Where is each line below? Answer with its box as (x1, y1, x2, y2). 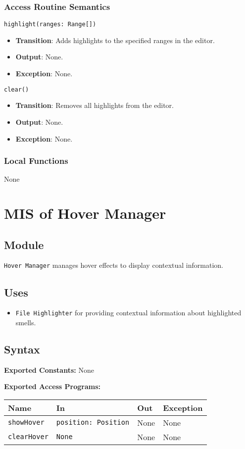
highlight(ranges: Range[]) (4, 21, 97, 28)
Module (4, 237, 44, 252)
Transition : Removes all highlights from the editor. (15, 100, 174, 110)
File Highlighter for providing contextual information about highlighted (15, 307, 242, 318)
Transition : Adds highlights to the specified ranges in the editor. (15, 35, 215, 45)
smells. (15, 317, 36, 327)
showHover (8, 418, 45, 427)
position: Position (56, 418, 130, 427)
